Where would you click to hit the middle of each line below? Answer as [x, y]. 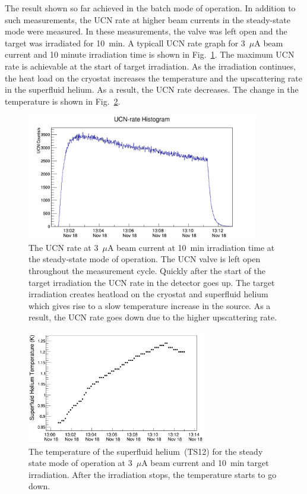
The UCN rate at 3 [64, 247]
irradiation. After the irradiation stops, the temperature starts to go [153, 474]
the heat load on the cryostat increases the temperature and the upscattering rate [154, 78]
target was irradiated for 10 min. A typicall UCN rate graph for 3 [125, 43]
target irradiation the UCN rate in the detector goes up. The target [152, 282]
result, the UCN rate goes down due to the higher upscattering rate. [153, 317]
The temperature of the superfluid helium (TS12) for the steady [146, 451]
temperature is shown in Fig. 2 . [63, 101]
